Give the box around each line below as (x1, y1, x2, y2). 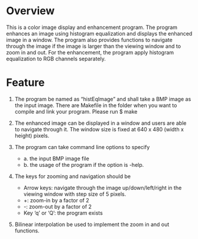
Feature (6, 76, 45, 89)
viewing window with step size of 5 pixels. (23, 190, 126, 198)
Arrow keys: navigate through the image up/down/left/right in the (23, 184, 182, 191)
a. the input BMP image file (23, 155, 90, 162)
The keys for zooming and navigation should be (14, 173, 131, 180)
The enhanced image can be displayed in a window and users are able (14, 119, 187, 127)
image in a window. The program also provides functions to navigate (6, 36, 173, 43)
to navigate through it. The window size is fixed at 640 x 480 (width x (14, 125, 184, 133)
